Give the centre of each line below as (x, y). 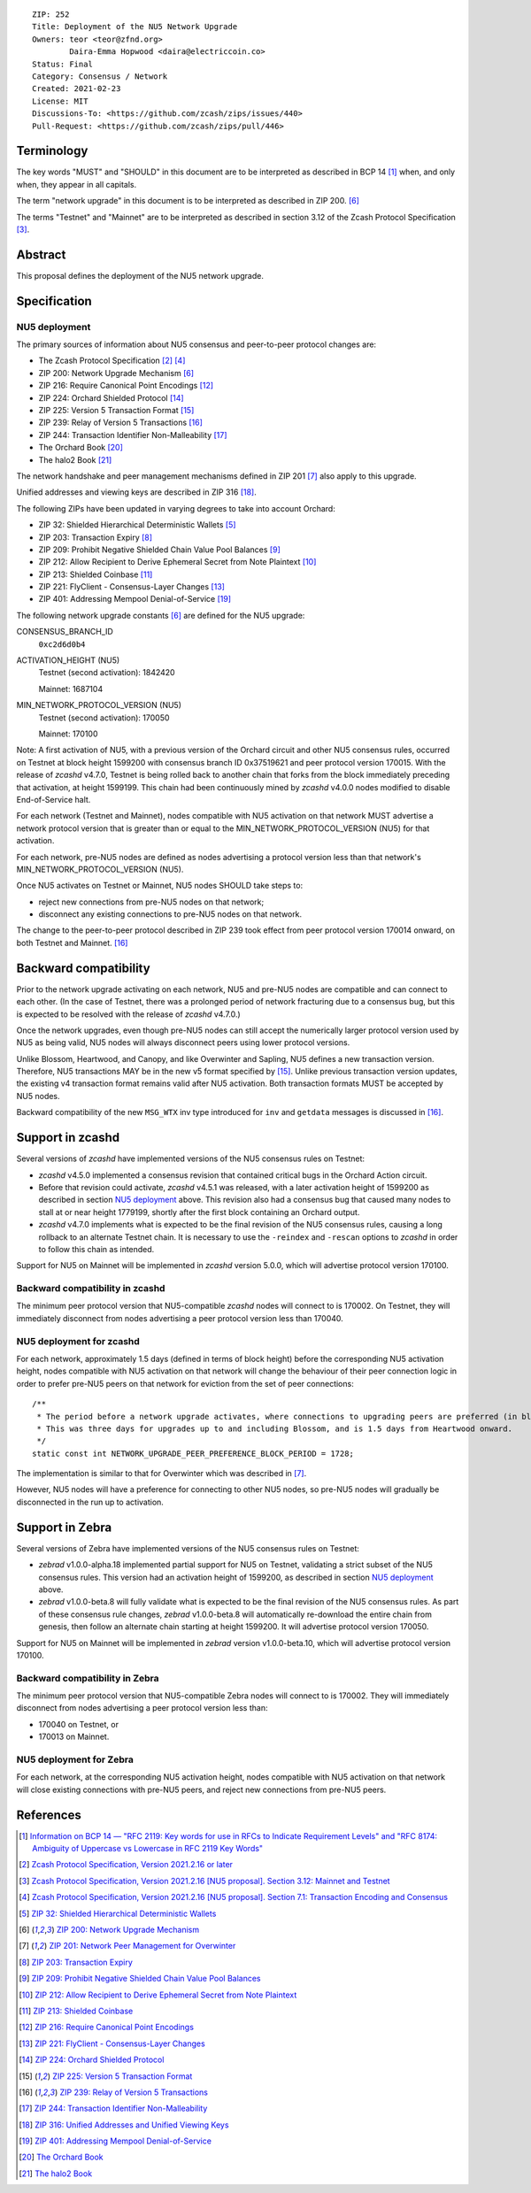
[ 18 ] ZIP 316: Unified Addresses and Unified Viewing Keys (124, 2125)
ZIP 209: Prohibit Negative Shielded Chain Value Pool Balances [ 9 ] (159, 550)
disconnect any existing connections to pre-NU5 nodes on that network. (170, 914)
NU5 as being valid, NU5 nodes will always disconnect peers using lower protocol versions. (183, 1043)
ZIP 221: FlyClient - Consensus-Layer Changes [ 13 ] (132, 587)
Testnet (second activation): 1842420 (107, 673)
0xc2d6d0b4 (62, 644)
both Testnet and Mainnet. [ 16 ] (72, 943)
